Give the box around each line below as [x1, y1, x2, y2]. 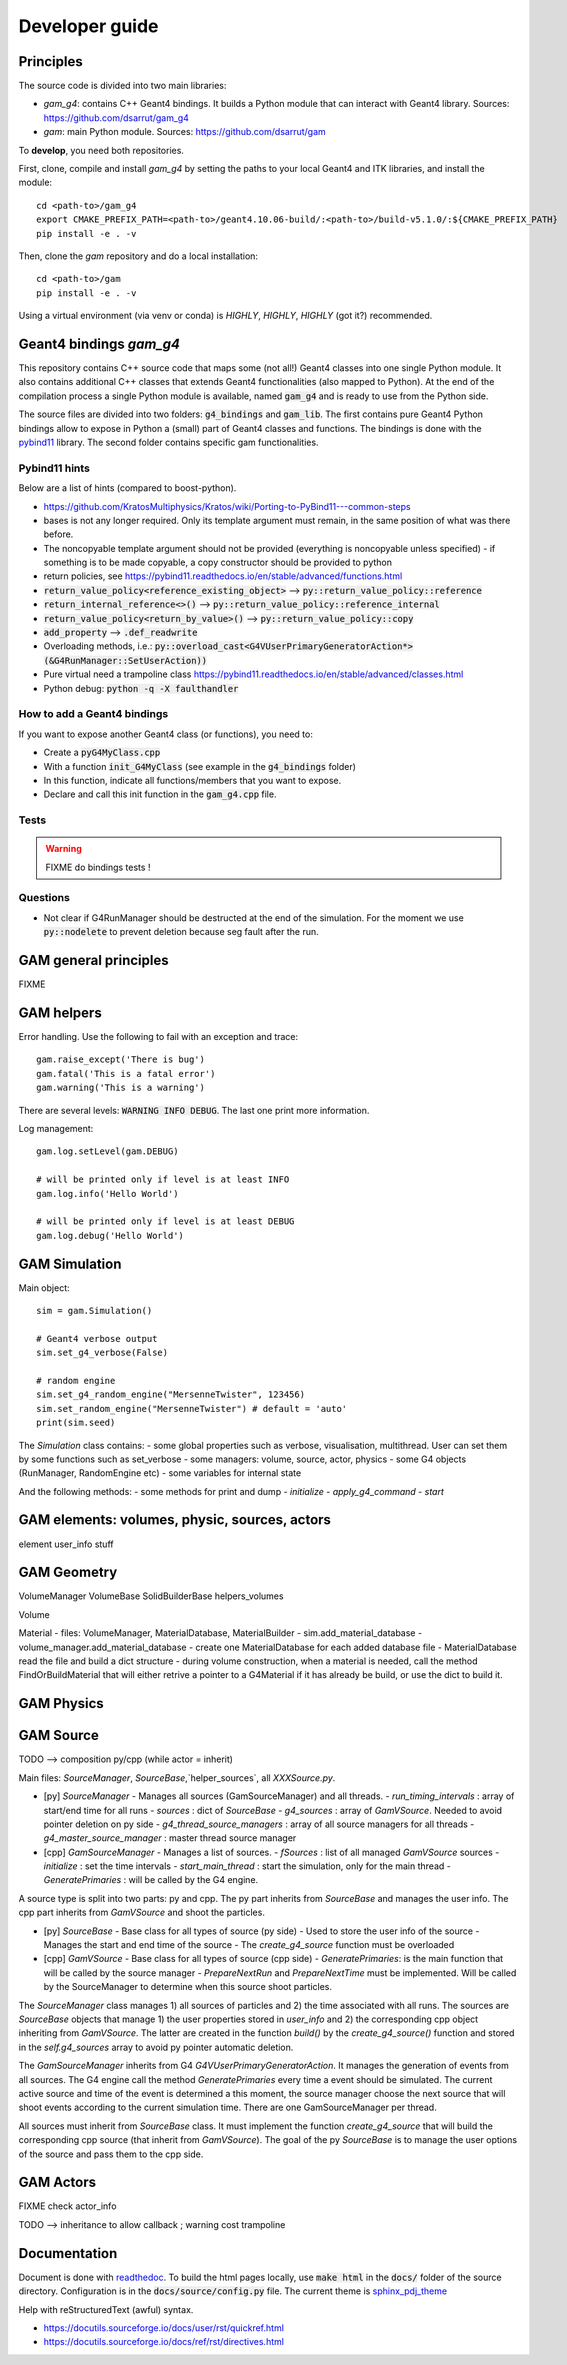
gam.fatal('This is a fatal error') [36, 1068, 216, 1079]
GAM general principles [18, 952, 169, 969]
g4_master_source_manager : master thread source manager [43, 1832, 297, 1844]
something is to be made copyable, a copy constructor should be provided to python [43, 556, 393, 569]
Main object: [18, 1281, 70, 1294]
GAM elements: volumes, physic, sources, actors [18, 1511, 332, 1529]
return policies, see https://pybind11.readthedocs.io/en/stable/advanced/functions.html [43, 570, 403, 582]
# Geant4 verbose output [36, 1333, 158, 1344]
